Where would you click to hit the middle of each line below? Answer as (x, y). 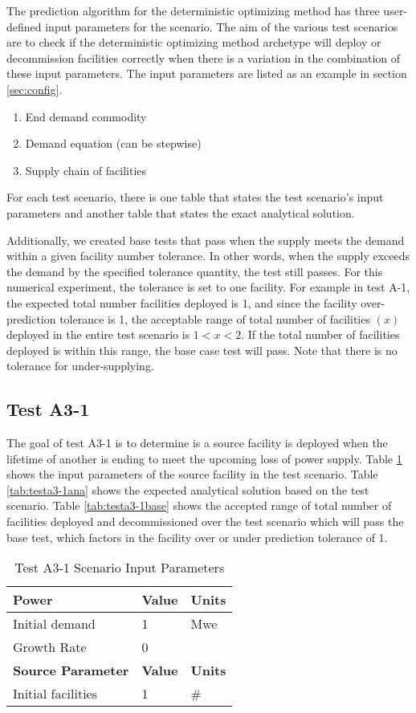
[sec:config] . (35, 89)
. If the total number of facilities (320, 334)
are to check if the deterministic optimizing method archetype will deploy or (194, 42)
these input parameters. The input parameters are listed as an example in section (207, 73)
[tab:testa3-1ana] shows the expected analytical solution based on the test (188, 489)
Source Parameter (71, 670)
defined (24, 26)
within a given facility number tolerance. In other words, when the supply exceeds (208, 256)
